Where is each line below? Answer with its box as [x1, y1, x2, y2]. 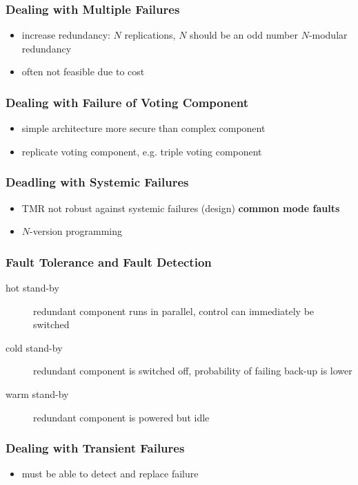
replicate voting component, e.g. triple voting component [21, 144, 262, 158]
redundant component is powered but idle [33, 410, 210, 424]
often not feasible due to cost [21, 64, 145, 79]
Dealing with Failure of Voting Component [6, 93, 249, 111]
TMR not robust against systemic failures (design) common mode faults [21, 200, 340, 215]
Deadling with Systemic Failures [6, 173, 189, 191]
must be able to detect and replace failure [21, 466, 199, 481]
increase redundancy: [21, 28, 110, 42]
